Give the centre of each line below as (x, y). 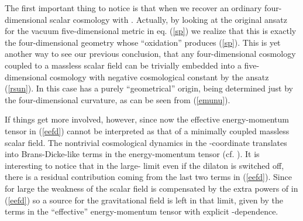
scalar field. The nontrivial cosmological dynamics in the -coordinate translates (146, 142)
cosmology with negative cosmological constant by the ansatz (159, 76)
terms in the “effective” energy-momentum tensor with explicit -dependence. (142, 211)
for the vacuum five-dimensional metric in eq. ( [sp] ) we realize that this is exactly (151, 31)
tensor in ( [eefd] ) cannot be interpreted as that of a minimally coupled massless (147, 130)
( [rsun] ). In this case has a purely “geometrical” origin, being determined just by (149, 88)
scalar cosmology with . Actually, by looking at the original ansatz (169, 19)
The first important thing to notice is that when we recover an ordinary (133, 8)
